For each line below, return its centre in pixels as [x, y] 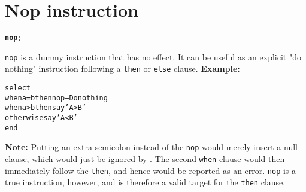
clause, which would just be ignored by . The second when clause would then [145, 159]
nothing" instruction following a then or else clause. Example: [122, 68]
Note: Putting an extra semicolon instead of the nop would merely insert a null [151, 147]
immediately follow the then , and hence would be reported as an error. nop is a [151, 170]
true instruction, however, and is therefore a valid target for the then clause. [145, 182]
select [18, 88]
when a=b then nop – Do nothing [56, 98]
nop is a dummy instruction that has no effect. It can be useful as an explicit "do [153, 57]
